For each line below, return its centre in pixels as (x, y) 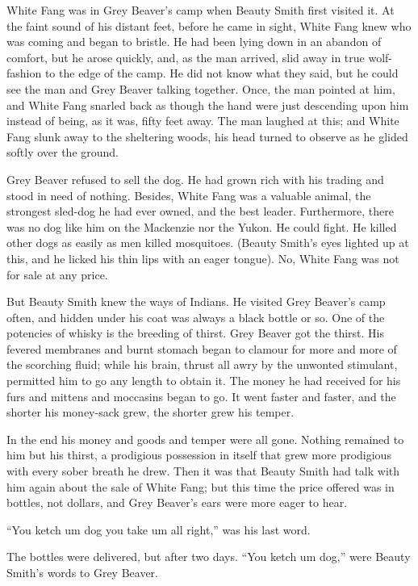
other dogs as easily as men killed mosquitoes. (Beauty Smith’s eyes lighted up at (208, 243)
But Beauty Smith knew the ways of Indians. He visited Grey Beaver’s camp (196, 301)
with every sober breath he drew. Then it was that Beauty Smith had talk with (203, 471)
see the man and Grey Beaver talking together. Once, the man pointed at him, (201, 88)
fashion (24, 73)
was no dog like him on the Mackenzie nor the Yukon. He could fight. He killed (202, 226)
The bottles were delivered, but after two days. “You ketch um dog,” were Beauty (209, 557)
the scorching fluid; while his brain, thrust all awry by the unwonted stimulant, (202, 364)
